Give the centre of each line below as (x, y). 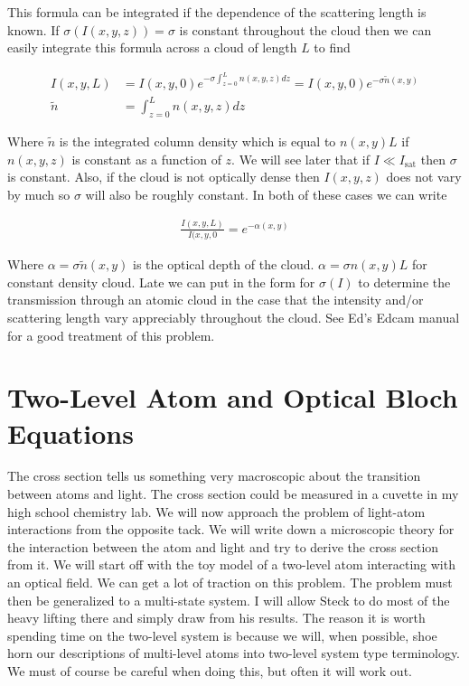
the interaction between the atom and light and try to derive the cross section (223, 546)
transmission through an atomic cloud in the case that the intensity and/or (216, 300)
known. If (33, 29)
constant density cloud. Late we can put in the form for (161, 282)
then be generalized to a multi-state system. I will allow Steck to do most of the (229, 600)
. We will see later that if (301, 159)
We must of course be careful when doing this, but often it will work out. (210, 671)
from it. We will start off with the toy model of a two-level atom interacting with (231, 564)
